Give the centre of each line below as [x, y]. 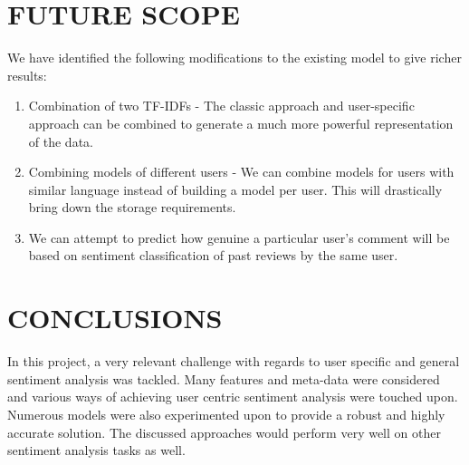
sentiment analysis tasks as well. [96, 450]
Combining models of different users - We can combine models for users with [241, 172]
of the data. [61, 141]
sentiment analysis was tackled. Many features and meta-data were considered [224, 378]
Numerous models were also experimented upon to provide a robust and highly [226, 414]
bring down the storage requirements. [132, 207]
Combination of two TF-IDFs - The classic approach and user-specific [221, 106]
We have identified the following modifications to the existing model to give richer [234, 58]
